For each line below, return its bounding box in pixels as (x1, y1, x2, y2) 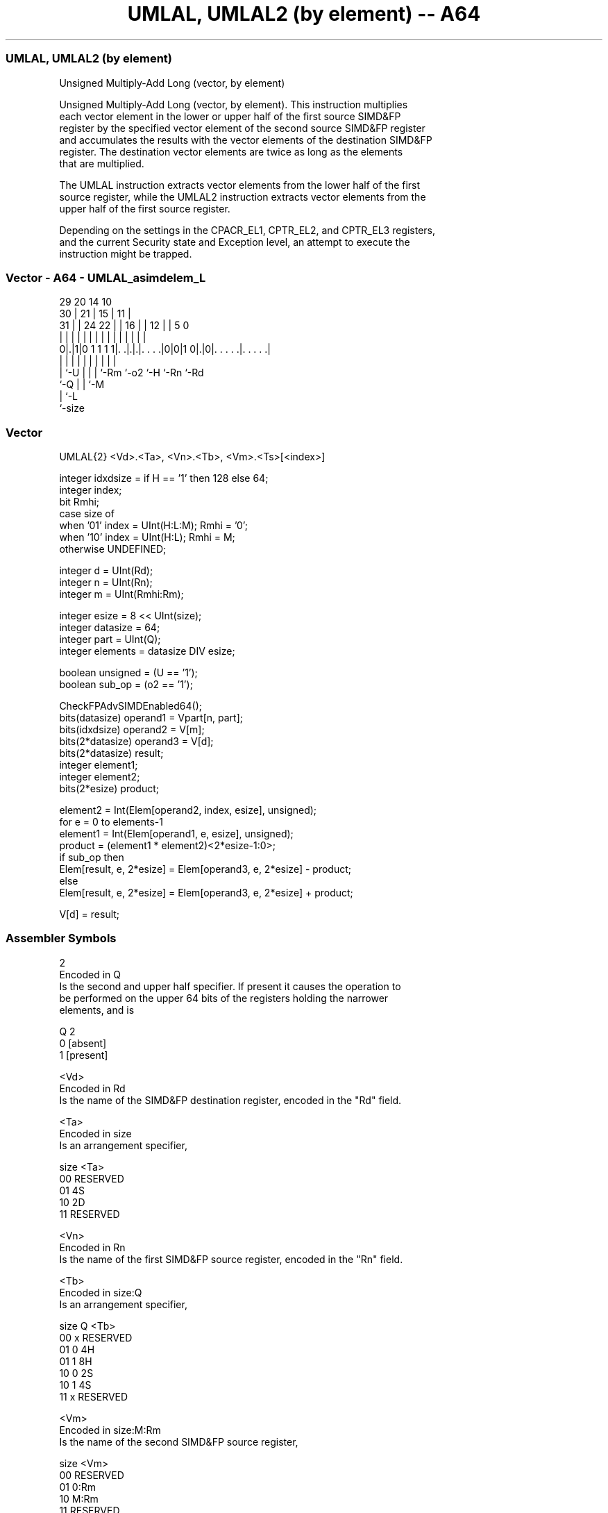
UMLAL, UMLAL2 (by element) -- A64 (127, 2, 481, 26)
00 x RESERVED (59, 1331, 133, 1344)
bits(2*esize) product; (59, 783, 160, 794)
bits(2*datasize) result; (59, 747, 164, 759)
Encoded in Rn (59, 1241, 126, 1253)
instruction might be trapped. (59, 247, 192, 260)
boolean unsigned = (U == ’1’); (59, 667, 198, 678)
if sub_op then (59, 851, 124, 863)
